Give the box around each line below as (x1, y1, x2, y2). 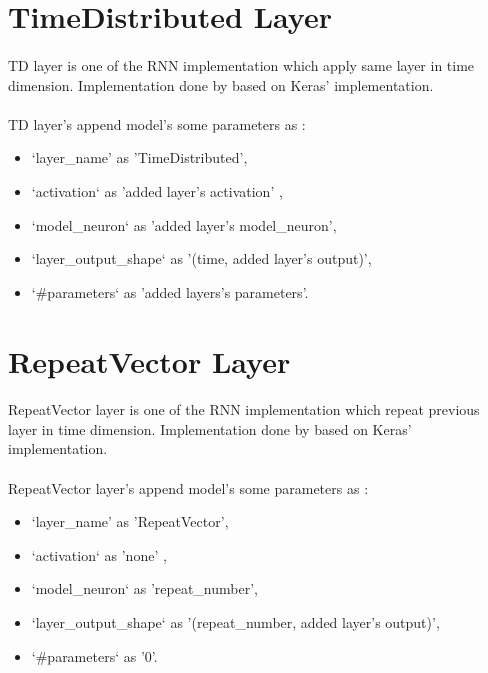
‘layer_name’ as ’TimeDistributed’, (31, 147, 248, 168)
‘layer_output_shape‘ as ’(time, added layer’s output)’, (31, 248, 372, 269)
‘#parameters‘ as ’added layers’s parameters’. (31, 281, 309, 302)
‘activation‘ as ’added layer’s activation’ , (31, 180, 283, 201)
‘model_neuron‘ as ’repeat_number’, (31, 578, 258, 599)
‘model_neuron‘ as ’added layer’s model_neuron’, (31, 214, 337, 235)
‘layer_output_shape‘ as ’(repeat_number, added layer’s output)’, (31, 612, 440, 633)
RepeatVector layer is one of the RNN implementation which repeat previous (8, 399, 480, 420)
